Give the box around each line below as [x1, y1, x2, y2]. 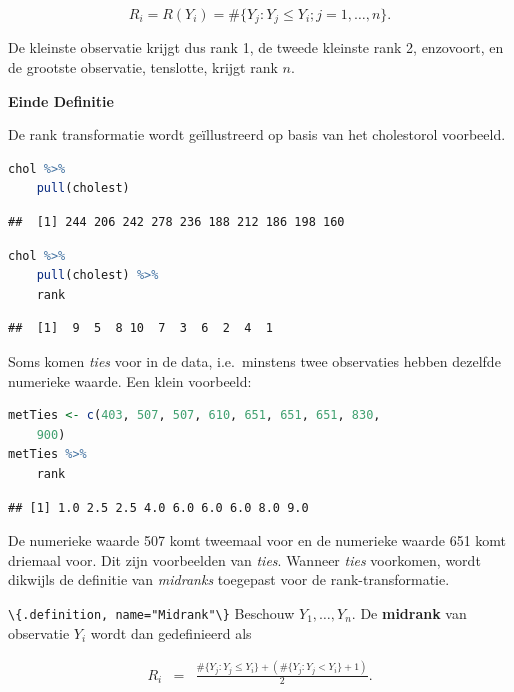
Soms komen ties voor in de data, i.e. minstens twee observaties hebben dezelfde [8, 350, 501, 371]
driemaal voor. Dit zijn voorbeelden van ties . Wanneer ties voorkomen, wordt [8, 549, 481, 570]
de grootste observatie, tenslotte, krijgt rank [8, 57, 278, 78]
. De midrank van [351, 602, 467, 623]
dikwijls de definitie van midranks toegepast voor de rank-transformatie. [8, 569, 450, 590]
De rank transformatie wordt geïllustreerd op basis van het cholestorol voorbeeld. [8, 124, 506, 145]
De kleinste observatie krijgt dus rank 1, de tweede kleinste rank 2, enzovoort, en [8, 37, 504, 58]
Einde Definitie [8, 90, 114, 111]
